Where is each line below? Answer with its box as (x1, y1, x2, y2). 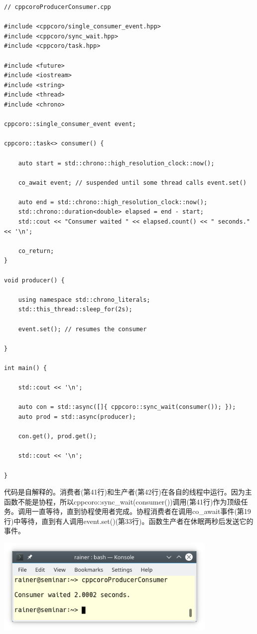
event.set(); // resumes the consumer (18, 325, 147, 333)
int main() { (4, 364, 47, 372)
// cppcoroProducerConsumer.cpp (4, 3, 111, 10)
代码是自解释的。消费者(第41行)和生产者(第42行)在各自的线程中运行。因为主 (4, 487, 252, 497)
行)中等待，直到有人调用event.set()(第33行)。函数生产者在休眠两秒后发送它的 (4, 515, 254, 526)
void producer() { (4, 276, 65, 284)
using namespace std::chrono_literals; (18, 296, 150, 303)
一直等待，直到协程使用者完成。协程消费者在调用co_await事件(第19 (31, 506, 251, 516)
